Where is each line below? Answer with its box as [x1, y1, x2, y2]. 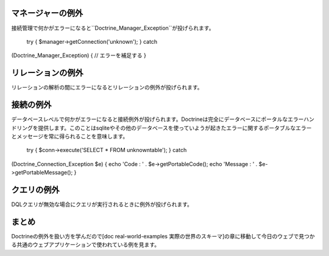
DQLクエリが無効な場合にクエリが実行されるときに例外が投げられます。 [11, 201, 193, 208]
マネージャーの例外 [11, 8, 83, 18]
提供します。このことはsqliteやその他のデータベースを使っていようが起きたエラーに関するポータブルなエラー [37, 124, 312, 131]
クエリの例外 [11, 184, 60, 195]
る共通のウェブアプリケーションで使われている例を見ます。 [11, 241, 160, 249]
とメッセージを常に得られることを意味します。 [11, 133, 129, 140]
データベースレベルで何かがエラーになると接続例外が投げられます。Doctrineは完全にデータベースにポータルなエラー [11, 116, 304, 123]
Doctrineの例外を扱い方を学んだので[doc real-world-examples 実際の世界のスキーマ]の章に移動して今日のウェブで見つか [11, 232, 315, 240]
